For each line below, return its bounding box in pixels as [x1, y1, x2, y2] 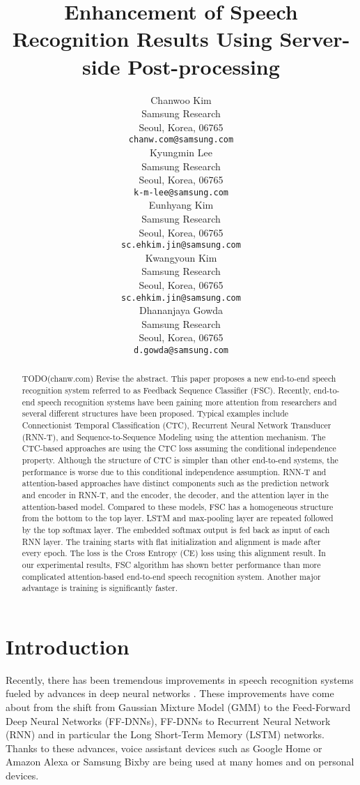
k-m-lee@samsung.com [133, 187, 229, 197]
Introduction [6, 631, 130, 660]
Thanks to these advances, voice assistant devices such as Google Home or [6, 740, 322, 755]
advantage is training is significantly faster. [22, 582, 178, 594]
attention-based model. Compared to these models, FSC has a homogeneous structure [22, 500, 334, 512]
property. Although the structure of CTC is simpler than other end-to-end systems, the [22, 454, 338, 466]
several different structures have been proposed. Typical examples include [22, 408, 289, 419]
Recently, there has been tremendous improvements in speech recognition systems [6, 672, 354, 687]
